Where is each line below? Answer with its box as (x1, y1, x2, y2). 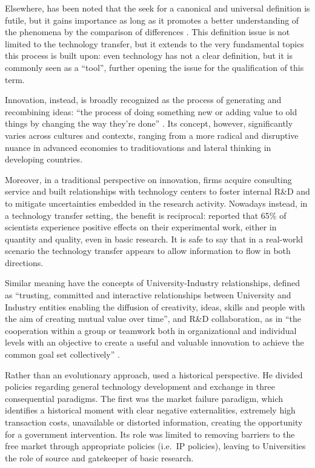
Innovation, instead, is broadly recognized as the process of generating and (5, 93, 282, 106)
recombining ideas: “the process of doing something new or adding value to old (5, 105, 297, 118)
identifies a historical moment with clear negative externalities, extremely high (5, 404, 296, 416)
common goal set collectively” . (5, 348, 120, 361)
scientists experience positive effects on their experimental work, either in (5, 221, 277, 233)
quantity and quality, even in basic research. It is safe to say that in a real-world (5, 232, 303, 245)
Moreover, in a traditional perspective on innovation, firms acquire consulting (5, 173, 292, 186)
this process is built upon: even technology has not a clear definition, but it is (5, 49, 293, 62)
